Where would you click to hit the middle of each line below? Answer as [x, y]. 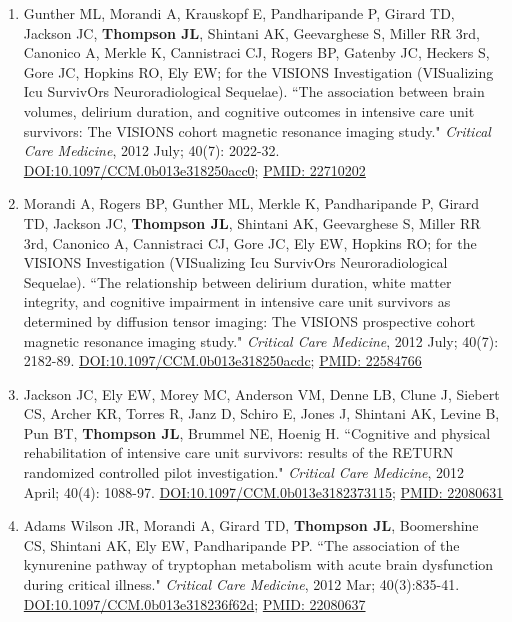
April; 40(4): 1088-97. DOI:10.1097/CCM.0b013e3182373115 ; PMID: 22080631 [263, 491]
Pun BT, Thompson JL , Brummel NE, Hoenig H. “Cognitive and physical [257, 432]
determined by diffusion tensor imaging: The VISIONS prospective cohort [249, 320]
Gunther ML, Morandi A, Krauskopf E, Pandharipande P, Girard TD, [239, 13]
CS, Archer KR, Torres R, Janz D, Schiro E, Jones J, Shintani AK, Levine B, [261, 413]
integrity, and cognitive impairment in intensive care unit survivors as [237, 301]
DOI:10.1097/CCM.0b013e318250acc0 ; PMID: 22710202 [194, 169]
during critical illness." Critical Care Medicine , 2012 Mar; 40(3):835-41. [241, 584]
